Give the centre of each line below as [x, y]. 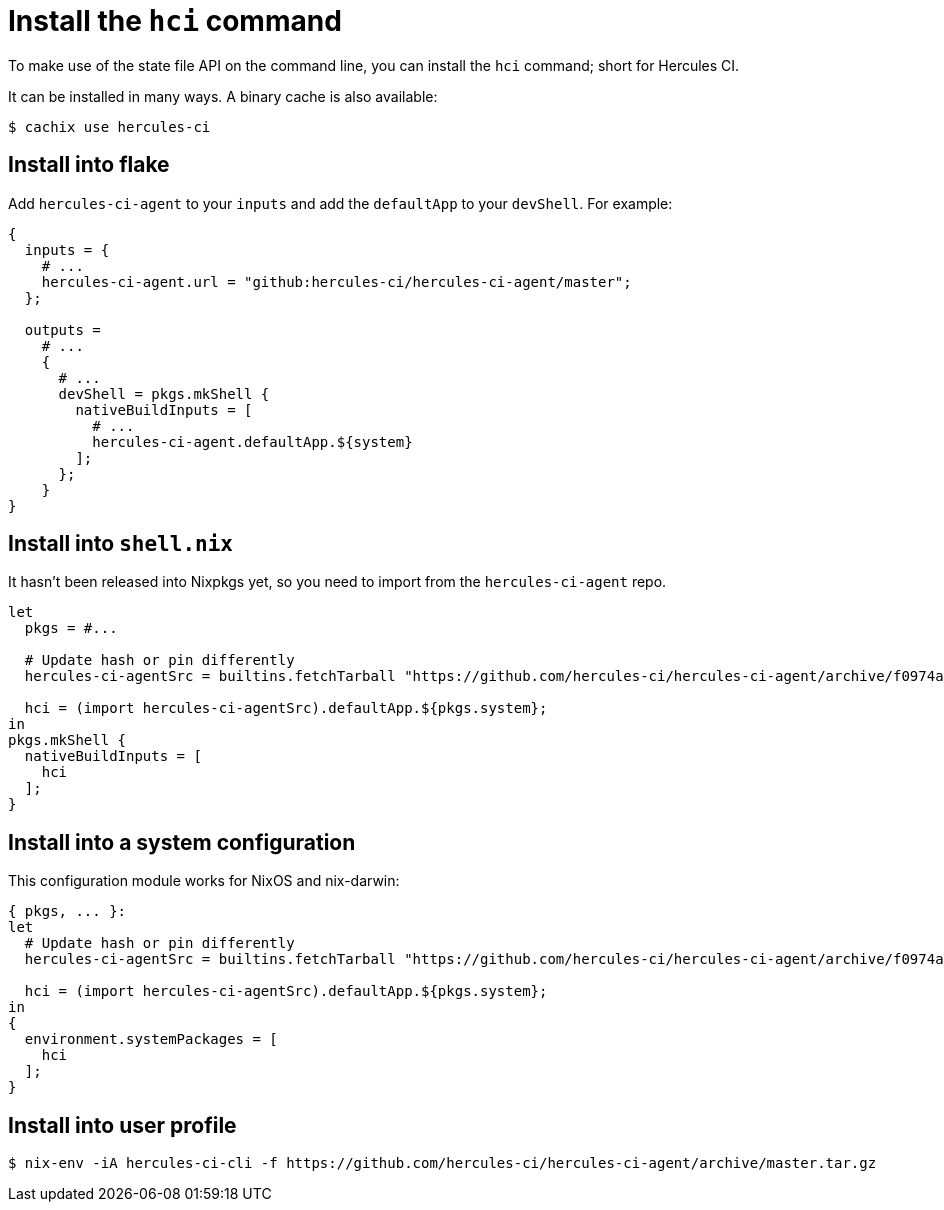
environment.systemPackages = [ [151, 1039]
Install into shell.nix [120, 544]
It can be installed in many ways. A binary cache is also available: [223, 96]
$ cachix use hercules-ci [109, 126]
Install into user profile [122, 1125]
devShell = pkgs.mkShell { [164, 393]
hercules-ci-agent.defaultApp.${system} [252, 441]
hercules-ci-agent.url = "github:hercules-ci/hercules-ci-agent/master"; [336, 281]
